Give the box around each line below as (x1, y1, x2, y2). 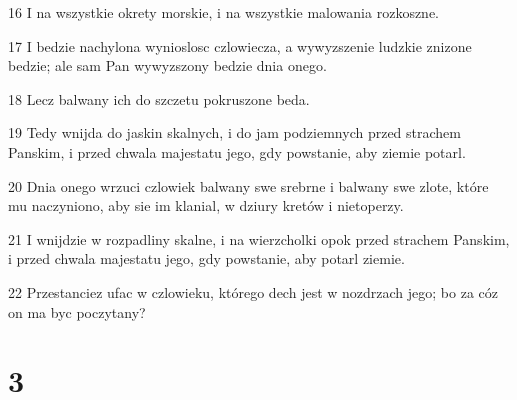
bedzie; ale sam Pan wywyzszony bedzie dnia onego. (8, 55, 327, 76)
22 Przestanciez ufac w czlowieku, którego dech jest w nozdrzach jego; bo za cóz (8, 281, 498, 302)
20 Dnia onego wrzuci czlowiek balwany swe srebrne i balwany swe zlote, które (8, 175, 489, 196)
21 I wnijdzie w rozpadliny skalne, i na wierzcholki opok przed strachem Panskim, (8, 228, 510, 249)
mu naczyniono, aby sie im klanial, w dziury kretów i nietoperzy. (8, 195, 404, 216)
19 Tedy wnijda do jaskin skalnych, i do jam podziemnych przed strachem (8, 122, 461, 143)
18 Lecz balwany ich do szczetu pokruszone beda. (8, 88, 310, 109)
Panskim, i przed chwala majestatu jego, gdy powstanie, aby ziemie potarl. (8, 141, 466, 162)
